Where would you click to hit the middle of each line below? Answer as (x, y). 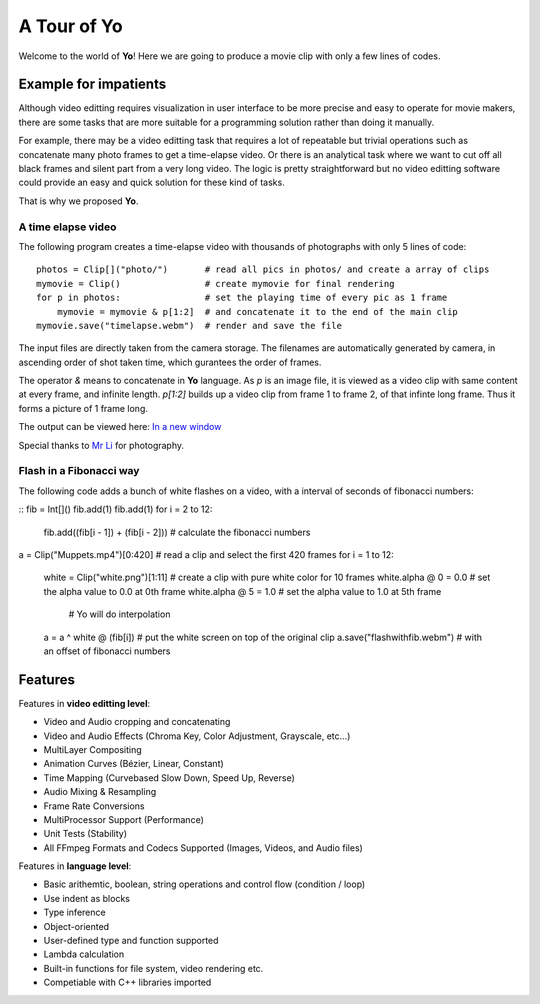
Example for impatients (92, 84)
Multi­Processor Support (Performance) (123, 819)
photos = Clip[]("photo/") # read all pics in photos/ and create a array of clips (263, 269)
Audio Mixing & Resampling (100, 792)
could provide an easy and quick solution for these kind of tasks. (151, 182)
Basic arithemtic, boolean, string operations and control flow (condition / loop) (204, 884)
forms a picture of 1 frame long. (83, 408)
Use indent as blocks (86, 898)
